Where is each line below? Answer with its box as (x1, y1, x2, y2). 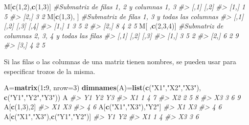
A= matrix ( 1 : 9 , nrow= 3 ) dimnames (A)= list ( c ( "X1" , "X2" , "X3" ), (4, 82, 201, 93)
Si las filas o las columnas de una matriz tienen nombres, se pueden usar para (4, 56, 236, 66)
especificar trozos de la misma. (4, 66, 95, 76)
